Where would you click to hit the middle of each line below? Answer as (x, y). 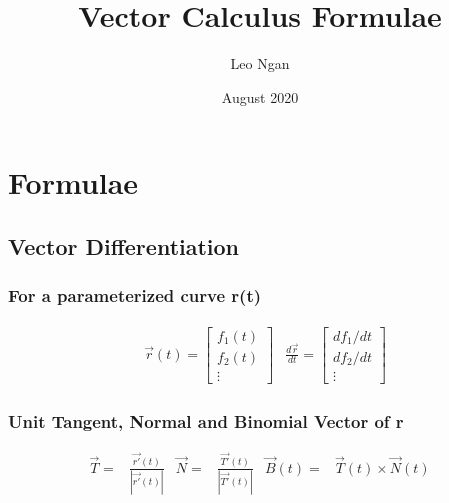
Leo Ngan (260, 63)
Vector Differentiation (124, 245)
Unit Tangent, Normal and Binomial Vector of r (206, 420)
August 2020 (260, 96)
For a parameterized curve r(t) (135, 295)
